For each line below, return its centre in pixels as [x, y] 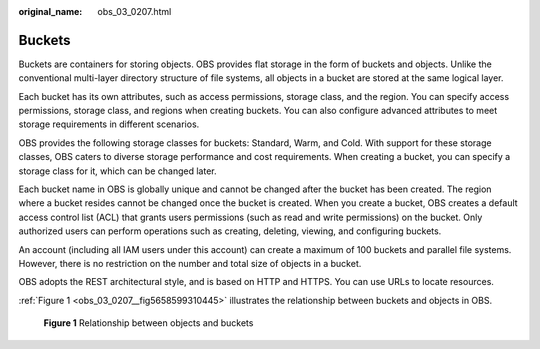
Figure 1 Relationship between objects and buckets [148, 323]
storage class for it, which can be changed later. [117, 171]
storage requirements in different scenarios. [109, 124]
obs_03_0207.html [134, 11]
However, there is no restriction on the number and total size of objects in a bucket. [190, 263]
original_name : [50, 11]
